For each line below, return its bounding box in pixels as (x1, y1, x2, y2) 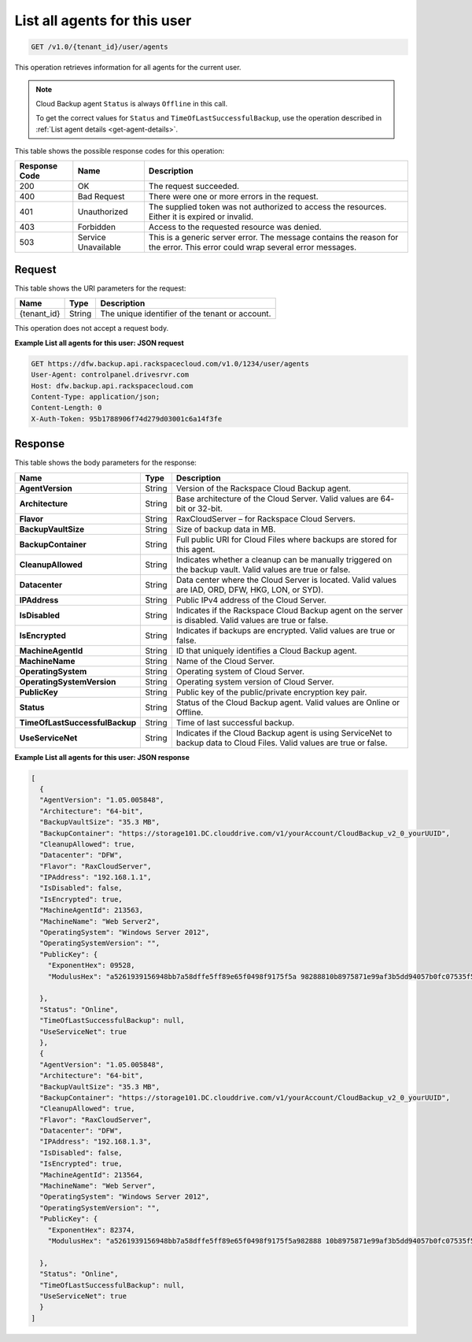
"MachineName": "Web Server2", (39, 917, 160, 925)
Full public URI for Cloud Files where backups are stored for (175, 534, 397, 545)
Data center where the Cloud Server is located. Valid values (175, 574, 397, 585)
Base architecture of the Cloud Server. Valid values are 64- (175, 493, 395, 504)
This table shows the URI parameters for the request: (14, 284, 186, 293)
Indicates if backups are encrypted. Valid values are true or (175, 625, 396, 636)
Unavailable (77, 242, 121, 253)
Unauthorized (77, 206, 129, 217)
